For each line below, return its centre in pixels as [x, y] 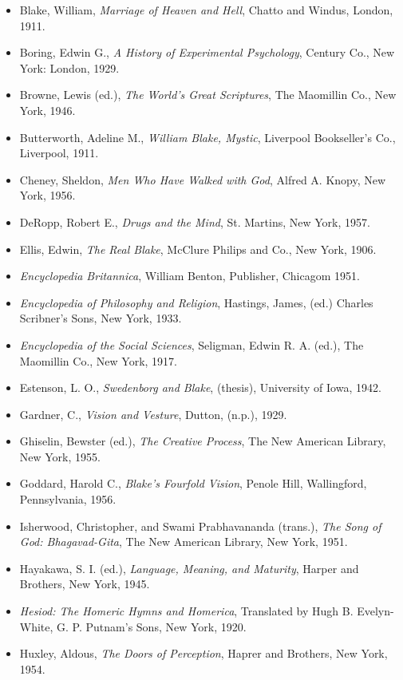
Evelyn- [375, 611]
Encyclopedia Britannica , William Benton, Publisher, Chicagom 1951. [190, 276]
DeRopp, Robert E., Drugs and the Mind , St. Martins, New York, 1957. [195, 221]
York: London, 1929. [69, 67]
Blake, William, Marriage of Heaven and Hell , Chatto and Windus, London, [206, 10]
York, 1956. [47, 195]
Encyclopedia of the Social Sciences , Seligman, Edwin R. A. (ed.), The [192, 344]
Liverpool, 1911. [59, 153]
